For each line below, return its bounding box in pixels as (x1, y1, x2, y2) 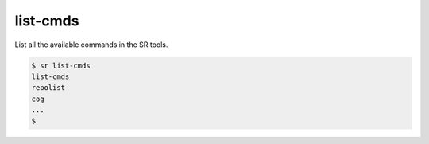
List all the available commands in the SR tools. (14, 40, 168, 49)
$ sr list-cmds (31, 60, 91, 70)
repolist (31, 84, 66, 92)
